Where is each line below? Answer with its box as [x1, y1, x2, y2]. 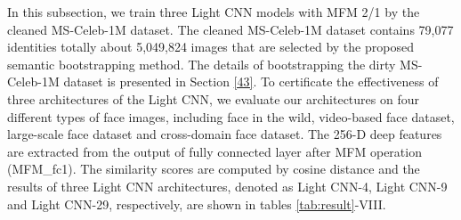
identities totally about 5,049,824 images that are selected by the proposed [7, 37, 414, 56]
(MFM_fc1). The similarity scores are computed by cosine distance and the [7, 159, 420, 178]
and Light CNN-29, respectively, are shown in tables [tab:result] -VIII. [7, 194, 386, 213]
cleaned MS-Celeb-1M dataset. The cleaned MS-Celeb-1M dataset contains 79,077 [7, 20, 454, 38]
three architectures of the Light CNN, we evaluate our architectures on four [7, 89, 419, 108]
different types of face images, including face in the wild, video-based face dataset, [7, 107, 455, 126]
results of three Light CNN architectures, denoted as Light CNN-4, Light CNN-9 [7, 176, 448, 195]
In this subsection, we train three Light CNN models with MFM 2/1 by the [7, 3, 420, 20]
